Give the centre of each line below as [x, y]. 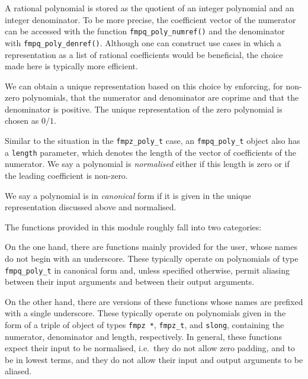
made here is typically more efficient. [71, 66]
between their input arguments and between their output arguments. [130, 282]
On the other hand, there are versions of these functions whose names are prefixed [154, 301]
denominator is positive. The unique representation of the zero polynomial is [144, 109]
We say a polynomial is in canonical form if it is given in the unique [128, 195]
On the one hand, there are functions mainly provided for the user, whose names [151, 247]
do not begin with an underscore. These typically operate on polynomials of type [152, 258]
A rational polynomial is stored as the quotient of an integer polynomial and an [150, 8]
